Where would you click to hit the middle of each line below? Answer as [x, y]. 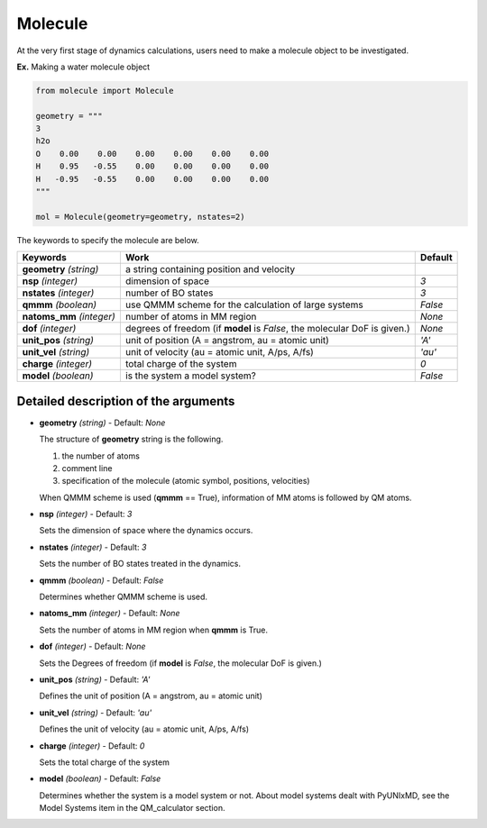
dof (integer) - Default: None [92, 646]
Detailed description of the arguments [126, 401]
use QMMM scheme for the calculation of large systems [244, 305]
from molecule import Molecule [105, 91]
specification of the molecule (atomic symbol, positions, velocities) [186, 481]
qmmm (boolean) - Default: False [101, 580]
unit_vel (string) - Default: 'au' [96, 713]
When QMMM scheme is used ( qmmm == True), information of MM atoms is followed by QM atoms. [225, 497]
